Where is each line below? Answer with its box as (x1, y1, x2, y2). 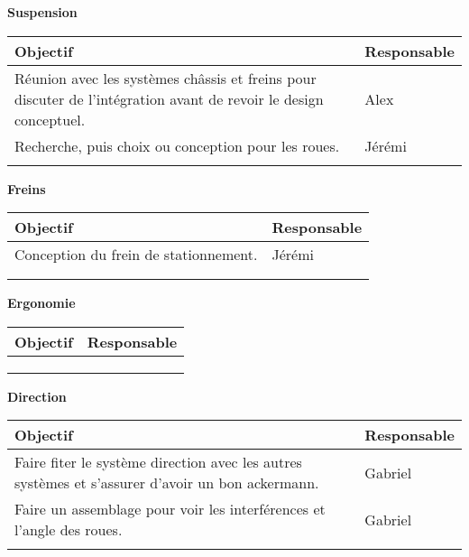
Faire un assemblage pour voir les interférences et (14, 498, 326, 520)
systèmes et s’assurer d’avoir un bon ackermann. (14, 472, 319, 494)
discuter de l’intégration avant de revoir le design (14, 88, 324, 109)
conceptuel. (14, 108, 86, 130)
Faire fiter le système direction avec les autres (14, 451, 302, 473)
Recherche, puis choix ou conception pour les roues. (14, 135, 340, 156)
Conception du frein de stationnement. (14, 244, 258, 265)
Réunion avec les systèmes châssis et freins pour (14, 67, 317, 88)
